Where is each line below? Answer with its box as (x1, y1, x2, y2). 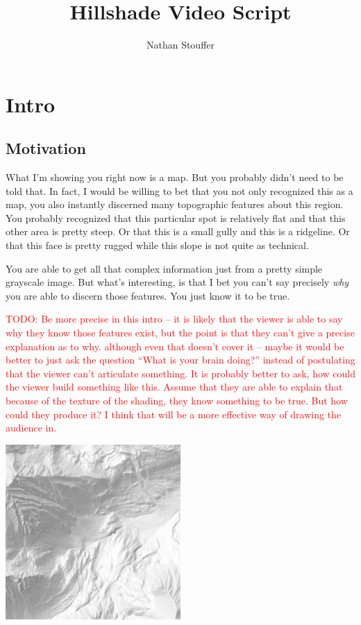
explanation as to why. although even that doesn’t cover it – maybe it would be (6, 339, 344, 353)
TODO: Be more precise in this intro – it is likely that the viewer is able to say (6, 311, 343, 326)
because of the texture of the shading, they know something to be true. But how (6, 393, 348, 408)
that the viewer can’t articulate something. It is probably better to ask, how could (6, 366, 355, 380)
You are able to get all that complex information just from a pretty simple (6, 261, 323, 275)
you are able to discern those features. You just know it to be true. (6, 288, 290, 302)
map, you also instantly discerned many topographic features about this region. (6, 197, 344, 212)
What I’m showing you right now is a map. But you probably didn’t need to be (6, 170, 344, 185)
